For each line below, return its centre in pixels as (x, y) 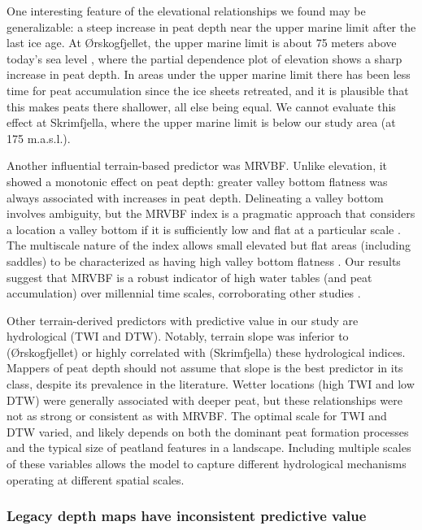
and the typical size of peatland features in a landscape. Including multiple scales (209, 447)
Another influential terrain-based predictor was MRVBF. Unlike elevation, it (197, 165)
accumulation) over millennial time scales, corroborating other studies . (184, 293)
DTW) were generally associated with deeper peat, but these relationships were (204, 400)
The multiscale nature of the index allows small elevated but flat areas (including (209, 245)
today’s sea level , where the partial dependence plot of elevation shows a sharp (204, 58)
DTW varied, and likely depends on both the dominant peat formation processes (208, 431)
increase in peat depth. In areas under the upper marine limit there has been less (209, 74)
